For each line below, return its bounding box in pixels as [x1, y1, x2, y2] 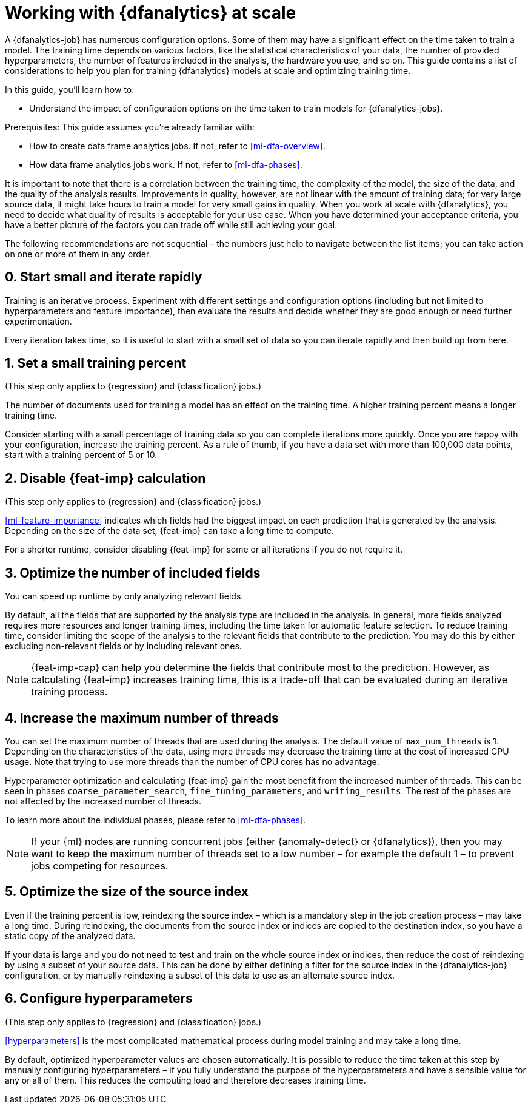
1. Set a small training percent [5, 356, 187, 371]
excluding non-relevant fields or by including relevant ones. [5, 641, 242, 652]
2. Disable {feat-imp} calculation [5, 470, 206, 486]
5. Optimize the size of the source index [5, 884, 249, 900]
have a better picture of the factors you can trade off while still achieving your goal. [5, 219, 338, 230]
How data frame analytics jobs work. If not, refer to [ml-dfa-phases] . [29, 159, 302, 170]
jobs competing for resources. [31, 859, 169, 872]
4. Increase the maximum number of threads [5, 710, 279, 726]
